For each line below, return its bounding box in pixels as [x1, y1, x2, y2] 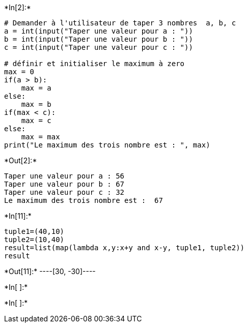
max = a [21, 84, 51, 92]
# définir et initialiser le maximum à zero [4, 60, 185, 68]
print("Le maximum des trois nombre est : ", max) [4, 141, 210, 149]
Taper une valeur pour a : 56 [4, 172, 125, 180]
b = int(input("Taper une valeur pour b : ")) [4, 35, 193, 43]
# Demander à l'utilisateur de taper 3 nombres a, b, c [4, 19, 236, 27]
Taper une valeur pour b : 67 [4, 180, 125, 188]
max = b [21, 100, 51, 108]
